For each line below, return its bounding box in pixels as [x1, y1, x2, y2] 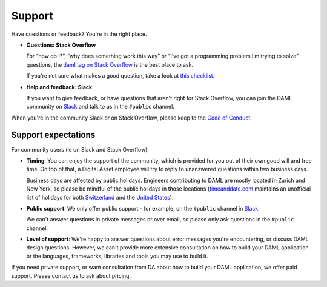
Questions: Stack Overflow [26, 41, 96, 49]
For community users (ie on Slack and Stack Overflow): [11, 146, 150, 153]
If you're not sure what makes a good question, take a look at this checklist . [26, 72, 215, 79]
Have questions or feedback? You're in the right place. [11, 30, 147, 38]
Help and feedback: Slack [26, 83, 93, 90]
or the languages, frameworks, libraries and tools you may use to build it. [26, 252, 208, 260]
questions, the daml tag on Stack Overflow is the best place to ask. [26, 61, 194, 68]
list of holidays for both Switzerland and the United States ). [26, 194, 174, 201]
